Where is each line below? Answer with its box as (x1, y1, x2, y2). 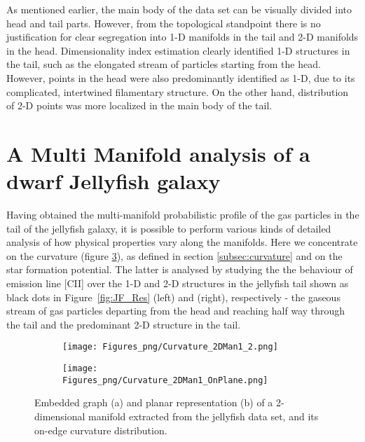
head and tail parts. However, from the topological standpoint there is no (6, 15, 321, 30)
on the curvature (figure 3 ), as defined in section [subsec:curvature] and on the (6, 248, 343, 263)
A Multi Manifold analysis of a (6, 139, 310, 167)
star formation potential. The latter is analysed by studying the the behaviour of (6, 262, 353, 277)
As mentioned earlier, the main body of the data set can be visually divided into (6, 2, 352, 16)
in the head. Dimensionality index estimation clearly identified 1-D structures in (6, 43, 350, 57)
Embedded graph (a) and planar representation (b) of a (34, 395, 273, 410)
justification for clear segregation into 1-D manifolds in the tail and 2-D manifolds (6, 29, 359, 44)
